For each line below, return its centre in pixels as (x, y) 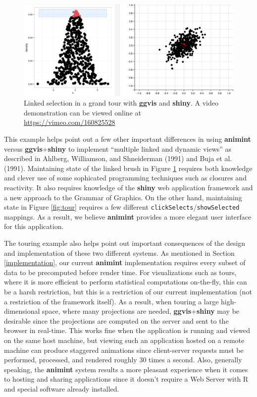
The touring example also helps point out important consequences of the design (125, 243)
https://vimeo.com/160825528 (70, 122)
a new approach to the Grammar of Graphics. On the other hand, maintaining (123, 197)
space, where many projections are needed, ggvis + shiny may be (141, 311)
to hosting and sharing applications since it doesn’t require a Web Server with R (126, 379)
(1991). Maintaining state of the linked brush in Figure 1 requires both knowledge (128, 168)
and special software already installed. (62, 388)
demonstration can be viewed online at (82, 112)
